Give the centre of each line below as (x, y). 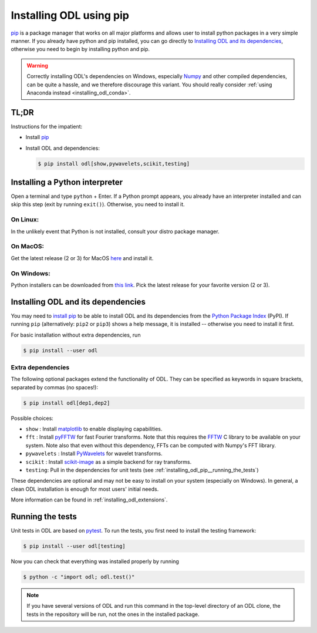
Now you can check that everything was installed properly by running (95, 561)
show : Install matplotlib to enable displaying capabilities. (94, 429)
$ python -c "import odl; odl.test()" (79, 577)
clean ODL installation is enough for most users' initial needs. (85, 489)
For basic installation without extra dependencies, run (76, 335)
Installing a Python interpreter (67, 182)
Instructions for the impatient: (47, 126)
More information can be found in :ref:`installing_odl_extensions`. (89, 500)
